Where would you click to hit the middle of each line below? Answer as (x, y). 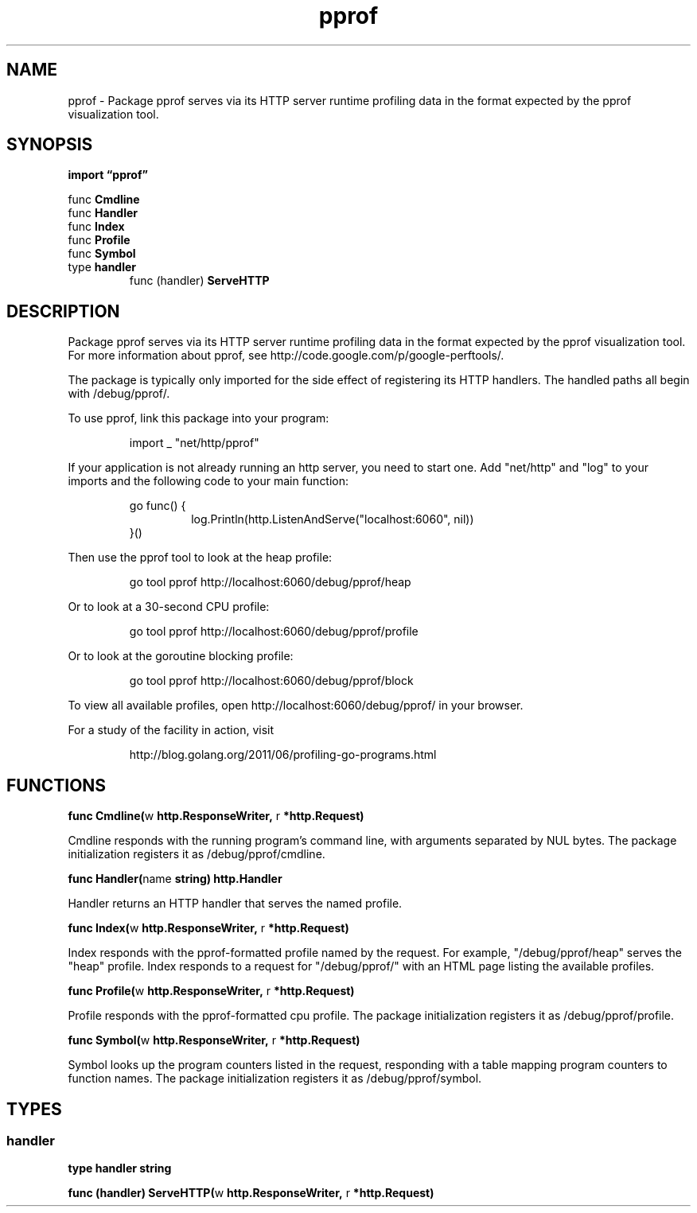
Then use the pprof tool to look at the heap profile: (200, 558)
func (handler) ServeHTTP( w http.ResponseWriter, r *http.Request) (251, 1193)
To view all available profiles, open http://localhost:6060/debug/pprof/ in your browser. (296, 706)
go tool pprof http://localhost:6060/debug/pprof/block (271, 681)
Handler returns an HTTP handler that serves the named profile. (235, 904)
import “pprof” (108, 175)
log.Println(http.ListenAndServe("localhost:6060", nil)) (333, 519)
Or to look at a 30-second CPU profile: (169, 607)
